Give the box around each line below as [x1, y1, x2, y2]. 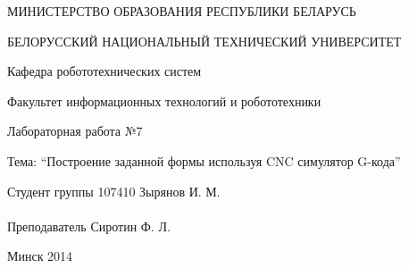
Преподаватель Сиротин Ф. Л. [7, 216, 171, 235]
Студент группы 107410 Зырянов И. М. [7, 181, 221, 200]
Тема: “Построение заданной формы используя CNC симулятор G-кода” [7, 151, 401, 170]
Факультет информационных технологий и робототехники [7, 91, 321, 110]
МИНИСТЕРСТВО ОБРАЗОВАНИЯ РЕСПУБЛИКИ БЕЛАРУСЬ [7, 2, 356, 20]
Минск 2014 [7, 247, 73, 265]
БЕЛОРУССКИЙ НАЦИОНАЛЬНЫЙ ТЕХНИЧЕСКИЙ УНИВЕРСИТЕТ [7, 31, 402, 50]
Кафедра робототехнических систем [7, 62, 202, 80]
